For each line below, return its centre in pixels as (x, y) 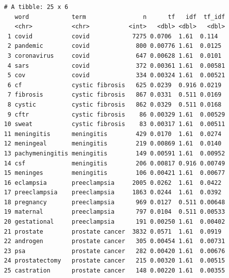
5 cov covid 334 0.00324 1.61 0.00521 (116, 75)
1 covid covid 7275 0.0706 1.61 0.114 (113, 36)
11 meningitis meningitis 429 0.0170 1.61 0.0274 (113, 134)
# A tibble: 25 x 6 (36, 7)
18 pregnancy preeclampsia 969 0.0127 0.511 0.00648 (114, 202)
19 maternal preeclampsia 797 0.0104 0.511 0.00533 (114, 212)
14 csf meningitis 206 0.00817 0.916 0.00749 (114, 163)
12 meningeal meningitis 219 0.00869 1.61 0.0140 (113, 144)
